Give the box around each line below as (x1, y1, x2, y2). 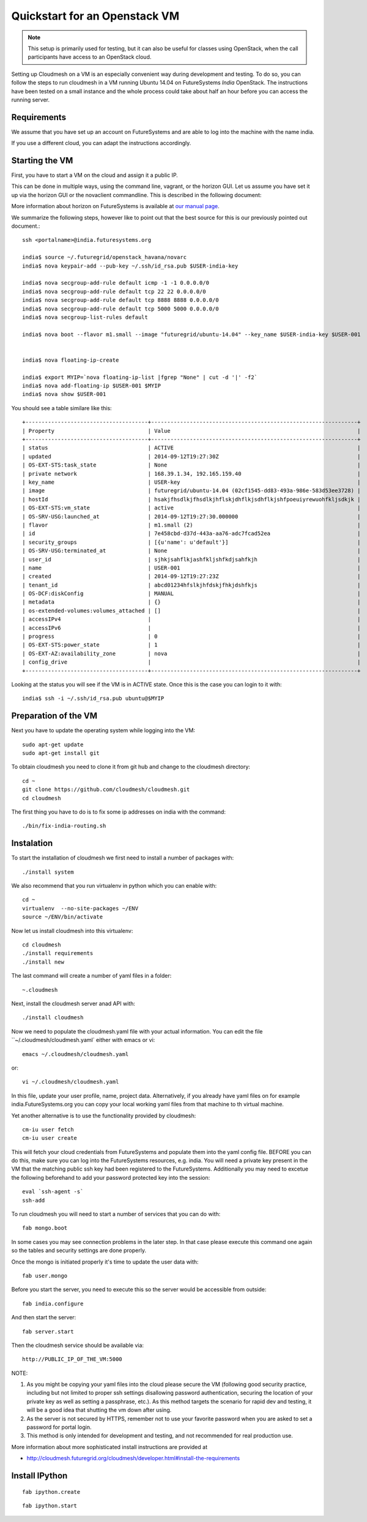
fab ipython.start (22, 1502, 78, 1509)
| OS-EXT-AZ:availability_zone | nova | (22, 650, 361, 657)
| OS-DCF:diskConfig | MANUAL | (22, 590, 361, 597)
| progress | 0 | (22, 633, 361, 640)
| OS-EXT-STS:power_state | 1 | (22, 642, 361, 648)
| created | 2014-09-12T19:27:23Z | (22, 573, 361, 580)
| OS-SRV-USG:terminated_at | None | (22, 547, 361, 554)
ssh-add (22, 1197, 45, 1204)
